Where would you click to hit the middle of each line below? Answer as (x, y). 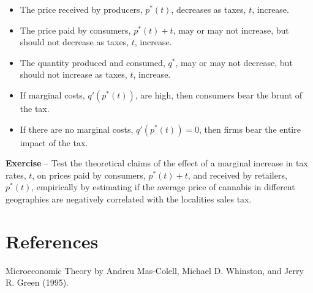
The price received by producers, (81, 9)
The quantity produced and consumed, (92, 62)
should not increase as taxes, (74, 74)
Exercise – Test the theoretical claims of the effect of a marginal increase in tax (157, 163)
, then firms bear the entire (250, 129)
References (52, 241)
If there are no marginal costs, (77, 129)
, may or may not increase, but (231, 30)
